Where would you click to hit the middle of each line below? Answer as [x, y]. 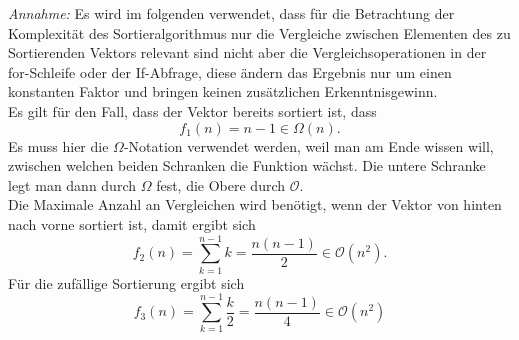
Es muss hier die [58, 145]
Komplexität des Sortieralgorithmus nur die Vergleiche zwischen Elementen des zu [259, 32]
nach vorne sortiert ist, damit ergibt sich [132, 223]
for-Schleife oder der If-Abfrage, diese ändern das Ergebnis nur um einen [230, 71]
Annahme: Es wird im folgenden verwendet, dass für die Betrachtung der [231, 13]
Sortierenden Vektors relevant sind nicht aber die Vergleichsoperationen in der [247, 52]
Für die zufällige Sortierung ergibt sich [126, 282]
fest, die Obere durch [221, 184]
